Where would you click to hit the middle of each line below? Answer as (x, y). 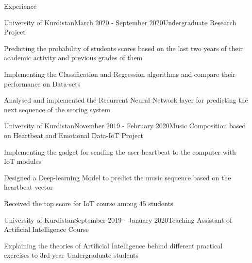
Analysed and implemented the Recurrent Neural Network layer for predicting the (126, 100)
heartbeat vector (28, 187)
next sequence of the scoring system (57, 109)
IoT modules (23, 161)
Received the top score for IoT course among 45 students (89, 203)
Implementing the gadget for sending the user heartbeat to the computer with (120, 151)
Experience (20, 6)
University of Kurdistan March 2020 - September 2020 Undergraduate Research (120, 22)
